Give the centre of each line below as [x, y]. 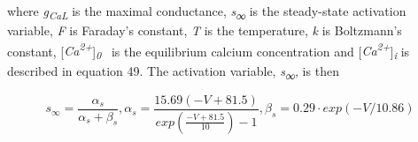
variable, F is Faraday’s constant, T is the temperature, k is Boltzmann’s [205, 30]
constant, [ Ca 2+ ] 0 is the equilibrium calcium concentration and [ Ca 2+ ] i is [209, 51]
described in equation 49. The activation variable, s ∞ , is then [173, 71]
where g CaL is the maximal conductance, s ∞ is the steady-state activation [207, 12]
